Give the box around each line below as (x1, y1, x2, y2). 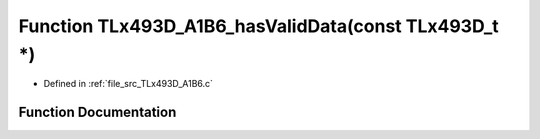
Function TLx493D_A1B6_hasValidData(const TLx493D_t (18, 15, 499, 37)
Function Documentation (18, 104, 177, 121)
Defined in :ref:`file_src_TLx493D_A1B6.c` (43, 78, 214, 90)
